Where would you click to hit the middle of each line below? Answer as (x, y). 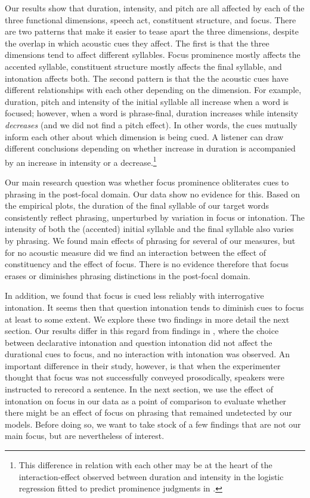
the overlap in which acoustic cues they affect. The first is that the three (137, 43)
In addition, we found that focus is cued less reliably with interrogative (134, 296)
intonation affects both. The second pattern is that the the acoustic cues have (147, 78)
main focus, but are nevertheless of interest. (85, 436)
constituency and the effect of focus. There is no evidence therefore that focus (147, 264)
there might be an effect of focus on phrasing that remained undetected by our (148, 412)
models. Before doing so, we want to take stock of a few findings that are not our (153, 424)
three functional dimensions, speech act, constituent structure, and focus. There (151, 19)
